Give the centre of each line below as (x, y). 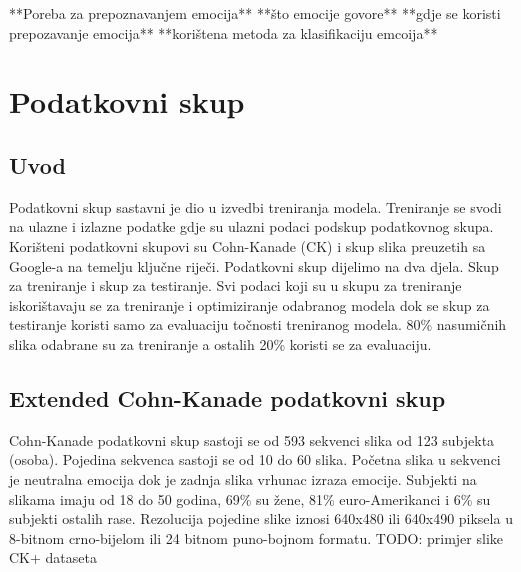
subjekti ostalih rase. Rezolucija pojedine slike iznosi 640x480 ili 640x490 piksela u (261, 518)
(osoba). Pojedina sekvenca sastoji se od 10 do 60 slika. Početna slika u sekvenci (255, 459)
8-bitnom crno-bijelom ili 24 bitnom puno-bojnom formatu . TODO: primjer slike (256, 537)
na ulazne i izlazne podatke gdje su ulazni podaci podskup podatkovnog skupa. (251, 226)
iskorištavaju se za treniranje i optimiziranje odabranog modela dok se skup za (249, 304)
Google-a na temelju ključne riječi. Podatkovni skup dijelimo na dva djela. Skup (254, 265)
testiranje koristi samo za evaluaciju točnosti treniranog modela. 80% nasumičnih (258, 324)
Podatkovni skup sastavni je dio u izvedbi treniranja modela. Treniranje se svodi (255, 206)
